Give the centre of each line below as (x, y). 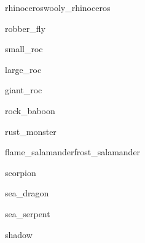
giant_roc (24, 90)
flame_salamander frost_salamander (73, 152)
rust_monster (31, 131)
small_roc (24, 49)
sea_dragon (27, 193)
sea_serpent (28, 213)
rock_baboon (30, 110)
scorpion (21, 172)
